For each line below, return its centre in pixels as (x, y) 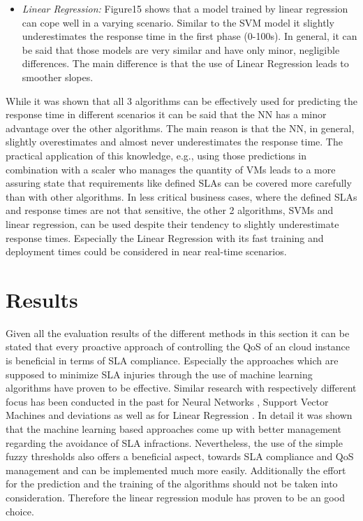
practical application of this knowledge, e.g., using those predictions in (156, 155)
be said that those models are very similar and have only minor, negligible (181, 49)
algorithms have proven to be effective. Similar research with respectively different (181, 388)
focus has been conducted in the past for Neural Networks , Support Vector (167, 401)
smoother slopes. (58, 77)
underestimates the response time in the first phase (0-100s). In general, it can (190, 36)
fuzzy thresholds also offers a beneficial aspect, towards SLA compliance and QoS (180, 456)
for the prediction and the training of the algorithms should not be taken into (172, 484)
